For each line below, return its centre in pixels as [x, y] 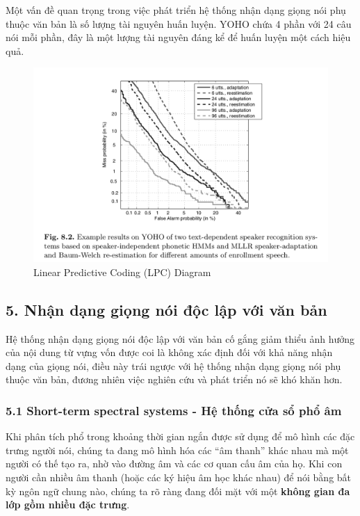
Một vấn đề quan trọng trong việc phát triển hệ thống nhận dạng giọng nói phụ [176, 10]
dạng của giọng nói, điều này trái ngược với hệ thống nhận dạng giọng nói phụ [173, 365]
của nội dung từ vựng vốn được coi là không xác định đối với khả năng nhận [169, 352]
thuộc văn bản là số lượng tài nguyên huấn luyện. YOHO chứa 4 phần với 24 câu [179, 23]
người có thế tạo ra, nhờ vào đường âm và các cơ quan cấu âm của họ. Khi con [174, 463]
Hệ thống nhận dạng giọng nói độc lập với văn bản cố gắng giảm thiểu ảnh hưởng [180, 338]
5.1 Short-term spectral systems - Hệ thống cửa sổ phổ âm [174, 410]
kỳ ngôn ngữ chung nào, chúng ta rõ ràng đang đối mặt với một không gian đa [178, 491]
